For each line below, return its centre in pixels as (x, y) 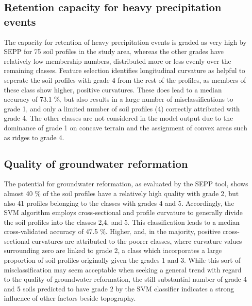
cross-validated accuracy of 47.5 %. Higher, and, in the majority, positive (112, 231)
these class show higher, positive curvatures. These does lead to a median (113, 89)
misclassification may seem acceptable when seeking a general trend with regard (123, 269)
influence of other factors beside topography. (70, 298)
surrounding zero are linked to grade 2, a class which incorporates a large (113, 250)
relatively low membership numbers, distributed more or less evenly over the (118, 61)
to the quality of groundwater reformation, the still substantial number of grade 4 (126, 279)
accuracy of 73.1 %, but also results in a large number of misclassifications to (118, 99)
